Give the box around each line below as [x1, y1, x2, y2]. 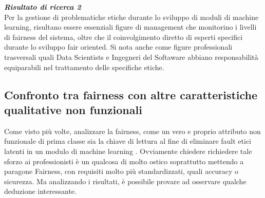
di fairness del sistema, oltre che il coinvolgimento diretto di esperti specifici [4, 31, 243, 42]
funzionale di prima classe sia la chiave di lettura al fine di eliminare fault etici [4, 136, 252, 146]
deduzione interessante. [4, 186, 77, 196]
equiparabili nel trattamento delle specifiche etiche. [4, 61, 164, 72]
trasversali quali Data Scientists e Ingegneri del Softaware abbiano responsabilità [4, 51, 258, 62]
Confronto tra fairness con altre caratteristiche [4, 86, 258, 102]
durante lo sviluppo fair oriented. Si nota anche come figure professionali [4, 41, 233, 52]
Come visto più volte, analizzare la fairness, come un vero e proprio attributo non [4, 125, 261, 136]
